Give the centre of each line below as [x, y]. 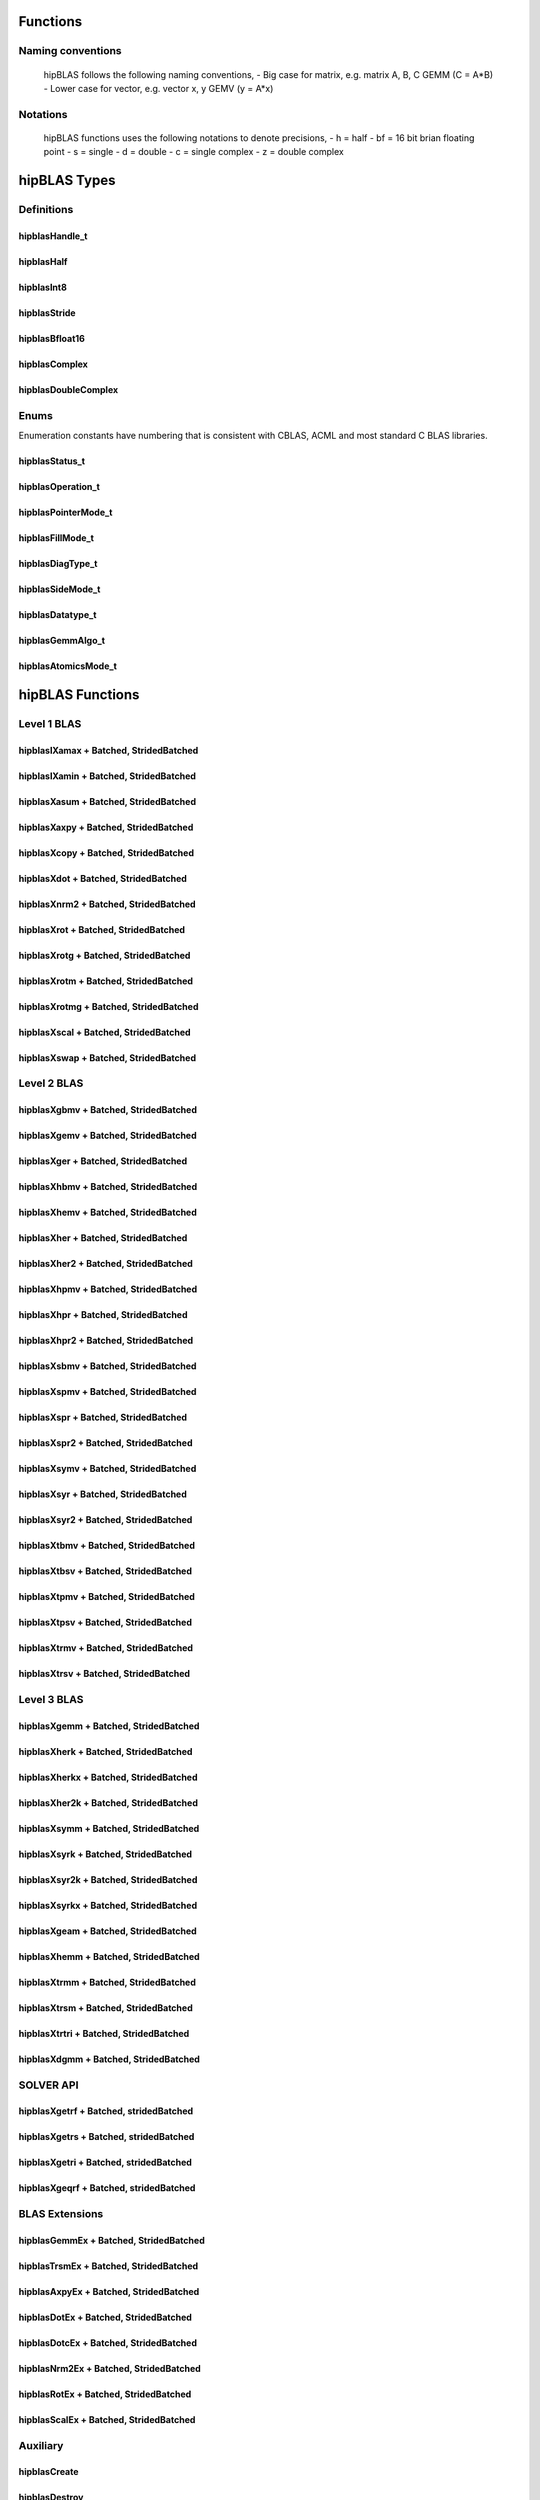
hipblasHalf [43, 261]
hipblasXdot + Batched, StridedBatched [102, 878]
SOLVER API [48, 2085]
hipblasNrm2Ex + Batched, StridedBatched [110, 2368]
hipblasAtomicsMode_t [67, 666]
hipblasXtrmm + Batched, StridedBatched [107, 1982]
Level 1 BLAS [50, 723]
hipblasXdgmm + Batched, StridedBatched [109, 2059]
